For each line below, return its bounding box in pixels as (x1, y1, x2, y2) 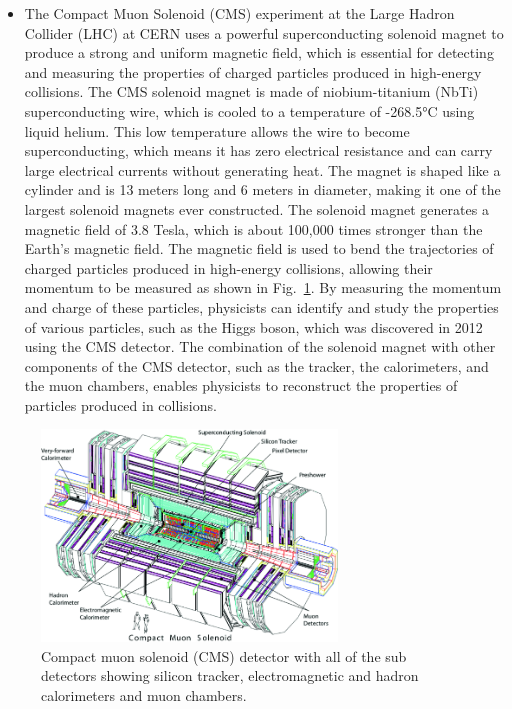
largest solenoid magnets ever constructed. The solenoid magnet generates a (24, 198, 489, 219)
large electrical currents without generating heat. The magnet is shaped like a (24, 159, 501, 180)
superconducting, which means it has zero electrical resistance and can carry (24, 140, 493, 161)
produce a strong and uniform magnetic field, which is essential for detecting (24, 42, 494, 63)
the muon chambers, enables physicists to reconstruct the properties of (24, 375, 458, 396)
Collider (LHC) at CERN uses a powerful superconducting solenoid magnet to (24, 22, 504, 43)
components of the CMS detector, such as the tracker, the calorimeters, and (24, 355, 489, 376)
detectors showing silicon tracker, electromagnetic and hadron (41, 665, 419, 686)
